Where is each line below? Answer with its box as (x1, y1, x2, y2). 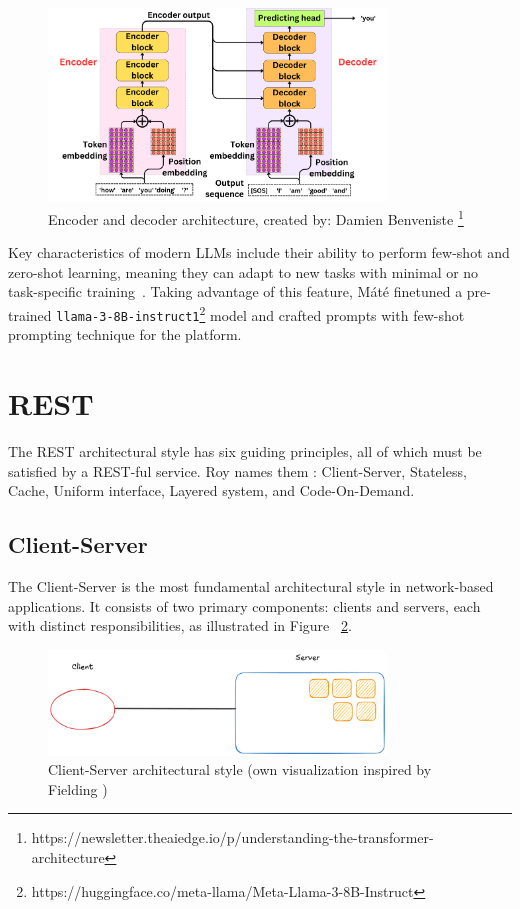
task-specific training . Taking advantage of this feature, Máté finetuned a (8, 281, 463, 302)
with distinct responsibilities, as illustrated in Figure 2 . (8, 615, 352, 636)
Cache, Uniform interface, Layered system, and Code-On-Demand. (8, 480, 415, 501)
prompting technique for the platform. (8, 324, 242, 345)
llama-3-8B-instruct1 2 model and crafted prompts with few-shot (56, 301, 465, 325)
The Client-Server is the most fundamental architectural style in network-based (8, 575, 494, 596)
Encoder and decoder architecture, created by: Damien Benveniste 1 (48, 205, 464, 229)
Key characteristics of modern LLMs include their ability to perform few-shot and (8, 242, 510, 263)
